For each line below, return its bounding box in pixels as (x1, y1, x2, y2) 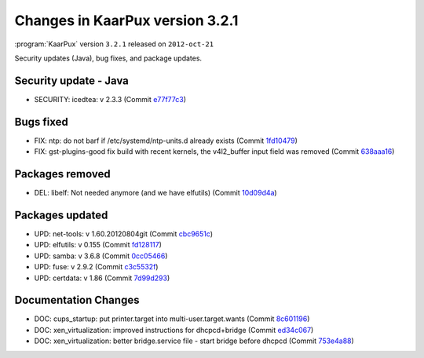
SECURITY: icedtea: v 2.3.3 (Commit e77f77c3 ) (34, 94, 187, 104)
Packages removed (14, 167, 111, 181)
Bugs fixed (14, 115, 68, 129)
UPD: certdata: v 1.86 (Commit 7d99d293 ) (34, 273, 170, 283)
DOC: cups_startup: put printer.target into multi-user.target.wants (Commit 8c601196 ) (34, 314, 310, 323)
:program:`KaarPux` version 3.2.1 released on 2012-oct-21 (14, 39, 214, 49)
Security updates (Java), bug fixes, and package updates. (14, 53, 203, 63)
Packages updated (14, 208, 108, 221)
